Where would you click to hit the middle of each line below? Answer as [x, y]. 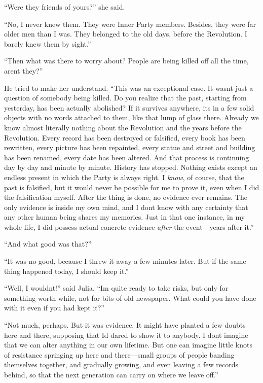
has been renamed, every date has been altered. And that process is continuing [127, 157]
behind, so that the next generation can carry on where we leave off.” [111, 374]
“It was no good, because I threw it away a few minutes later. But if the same [125, 261]
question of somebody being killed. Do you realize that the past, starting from [125, 98]
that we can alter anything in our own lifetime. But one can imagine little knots [128, 345]
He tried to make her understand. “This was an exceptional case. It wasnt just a [129, 88]
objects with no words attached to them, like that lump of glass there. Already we [131, 117]
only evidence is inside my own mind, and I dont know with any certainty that [126, 207]
